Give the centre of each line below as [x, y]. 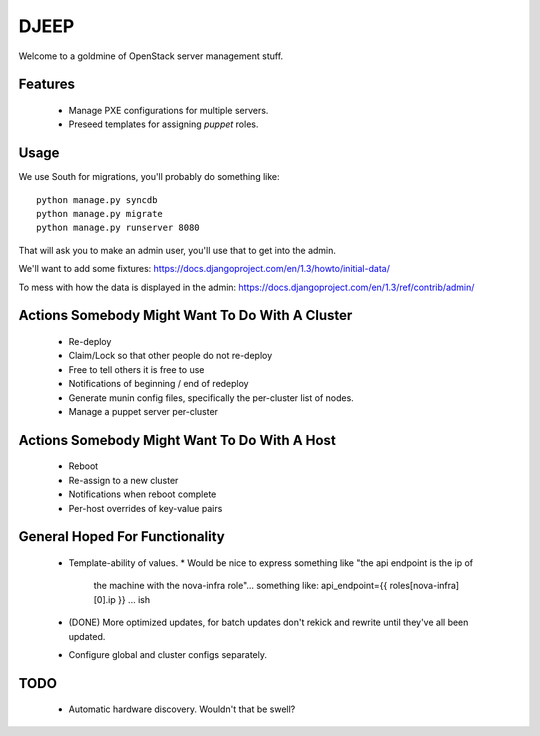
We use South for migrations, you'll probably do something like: [149, 177]
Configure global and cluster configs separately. [168, 654]
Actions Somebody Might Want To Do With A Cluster [185, 315]
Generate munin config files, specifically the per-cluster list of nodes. [211, 397]
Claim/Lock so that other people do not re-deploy [170, 356]
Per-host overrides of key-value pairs [145, 508]
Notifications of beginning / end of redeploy [158, 384]
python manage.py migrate [100, 214]
